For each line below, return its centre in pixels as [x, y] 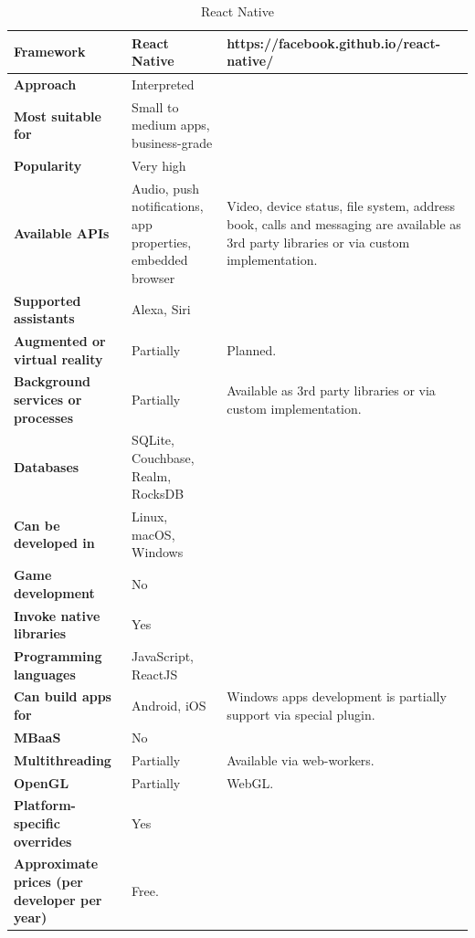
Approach [45, 84]
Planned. [252, 349]
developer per [58, 899]
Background [53, 381]
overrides [43, 841]
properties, [162, 242]
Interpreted [163, 84]
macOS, [153, 534]
